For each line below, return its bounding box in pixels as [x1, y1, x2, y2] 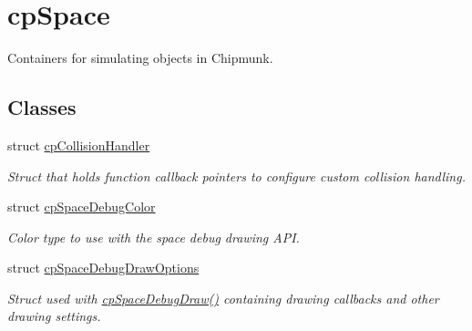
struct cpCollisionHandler [7, 135, 150, 154]
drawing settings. [7, 306, 101, 326]
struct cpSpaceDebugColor [7, 197, 156, 216]
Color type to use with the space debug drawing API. [7, 227, 300, 246]
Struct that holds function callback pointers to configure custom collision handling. [7, 166, 466, 185]
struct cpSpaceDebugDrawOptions [7, 258, 200, 277]
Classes [7, 93, 77, 121]
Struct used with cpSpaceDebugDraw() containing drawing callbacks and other [7, 288, 439, 307]
